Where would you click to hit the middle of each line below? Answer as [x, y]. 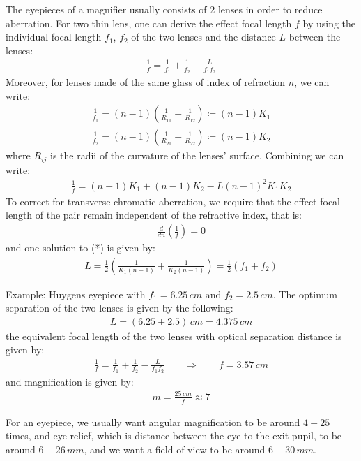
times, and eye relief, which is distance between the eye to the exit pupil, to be [174, 436]
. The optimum [305, 294]
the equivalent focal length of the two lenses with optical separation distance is [174, 336]
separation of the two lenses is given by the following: [120, 308]
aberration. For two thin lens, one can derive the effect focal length [149, 23]
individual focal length [54, 37]
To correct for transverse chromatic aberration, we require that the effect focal [173, 201]
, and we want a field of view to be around [175, 449]
